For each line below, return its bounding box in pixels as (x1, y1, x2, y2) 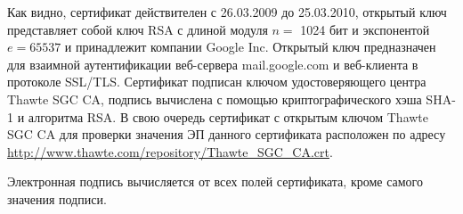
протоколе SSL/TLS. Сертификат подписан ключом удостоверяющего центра (7, 72, 426, 91)
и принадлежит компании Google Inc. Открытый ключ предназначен (64, 37, 436, 56)
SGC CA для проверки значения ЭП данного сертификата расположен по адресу (7, 125, 446, 144)
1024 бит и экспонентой (300, 20, 430, 38)
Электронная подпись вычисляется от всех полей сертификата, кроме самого (7, 172, 423, 191)
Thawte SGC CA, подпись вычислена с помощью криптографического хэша (7, 89, 422, 108)
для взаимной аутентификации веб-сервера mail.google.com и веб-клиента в (7, 54, 418, 73)
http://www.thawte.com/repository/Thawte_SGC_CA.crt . (7, 142, 333, 160)
